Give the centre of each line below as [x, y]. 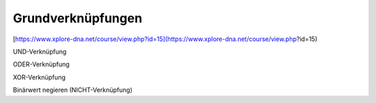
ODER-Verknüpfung [41, 64]
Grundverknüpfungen [78, 18]
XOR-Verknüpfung [39, 77]
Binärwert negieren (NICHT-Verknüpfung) [73, 90]
